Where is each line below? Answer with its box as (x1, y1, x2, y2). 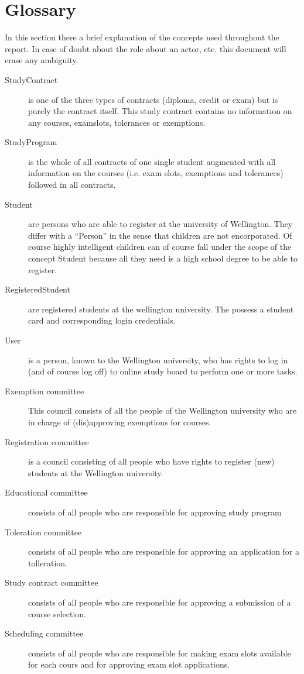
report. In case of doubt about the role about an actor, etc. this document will (5, 42, 286, 54)
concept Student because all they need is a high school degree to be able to (28, 252, 298, 264)
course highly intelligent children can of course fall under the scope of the (28, 240, 292, 253)
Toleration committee (5, 525, 82, 538)
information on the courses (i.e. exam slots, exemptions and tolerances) (28, 167, 283, 179)
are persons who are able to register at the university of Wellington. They (28, 218, 293, 230)
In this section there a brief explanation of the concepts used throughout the (5, 31, 279, 43)
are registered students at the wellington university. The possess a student (28, 302, 294, 315)
